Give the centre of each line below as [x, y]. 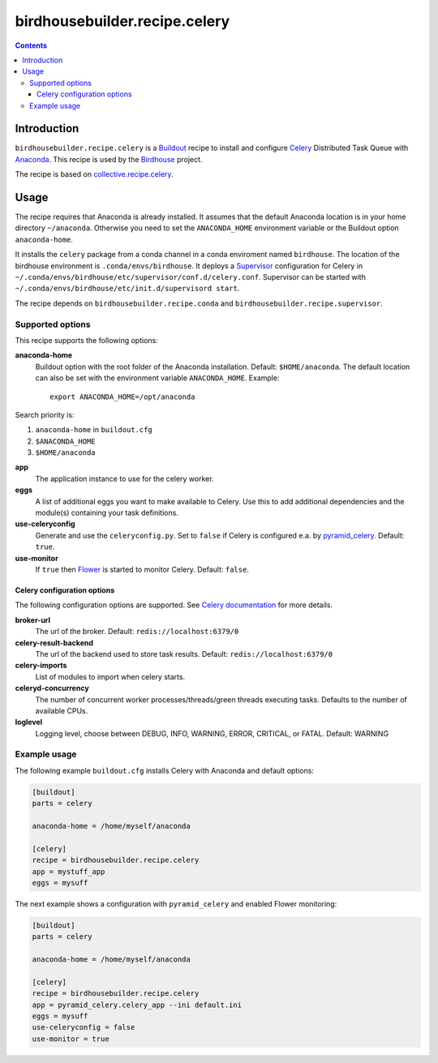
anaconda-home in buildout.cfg [94, 430]
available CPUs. [62, 710]
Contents [31, 45]
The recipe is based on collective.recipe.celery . [94, 174]
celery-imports [41, 666]
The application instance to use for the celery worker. [125, 478]
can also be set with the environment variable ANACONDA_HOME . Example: [157, 378]
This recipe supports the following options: [86, 340]
